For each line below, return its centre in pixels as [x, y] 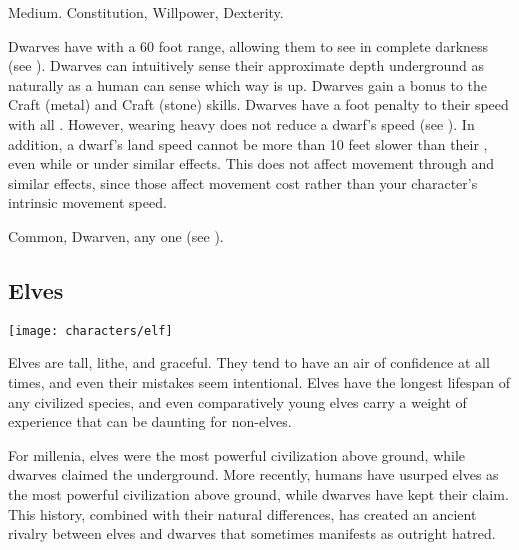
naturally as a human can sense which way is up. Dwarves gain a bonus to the [248, 84]
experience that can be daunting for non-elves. [150, 421]
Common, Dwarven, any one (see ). [116, 235]
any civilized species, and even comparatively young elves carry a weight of [237, 401]
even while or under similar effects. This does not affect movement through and [251, 163]
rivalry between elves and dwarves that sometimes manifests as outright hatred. [252, 533]
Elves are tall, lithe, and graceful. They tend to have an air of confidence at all [249, 362]
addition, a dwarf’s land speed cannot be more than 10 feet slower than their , [248, 143]
